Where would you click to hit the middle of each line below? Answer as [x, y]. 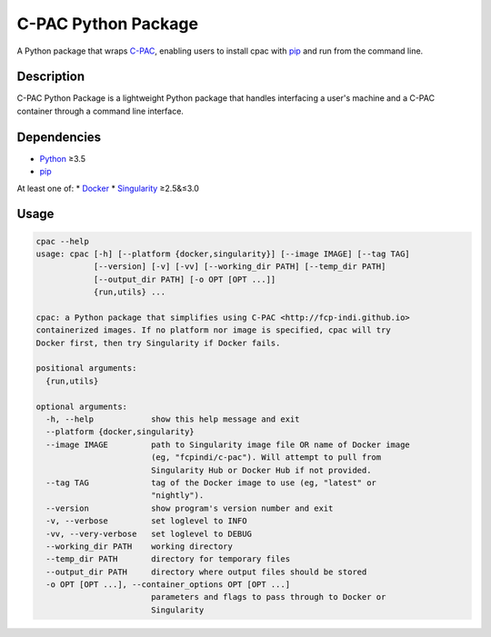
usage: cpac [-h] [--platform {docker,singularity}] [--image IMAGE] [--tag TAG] [223, 254]
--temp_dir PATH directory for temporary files [168, 559]
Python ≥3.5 [63, 158]
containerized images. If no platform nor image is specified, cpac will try [213, 330]
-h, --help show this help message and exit [173, 419]
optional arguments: [81, 406]
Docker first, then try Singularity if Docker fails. [158, 343]
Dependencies [59, 137]
